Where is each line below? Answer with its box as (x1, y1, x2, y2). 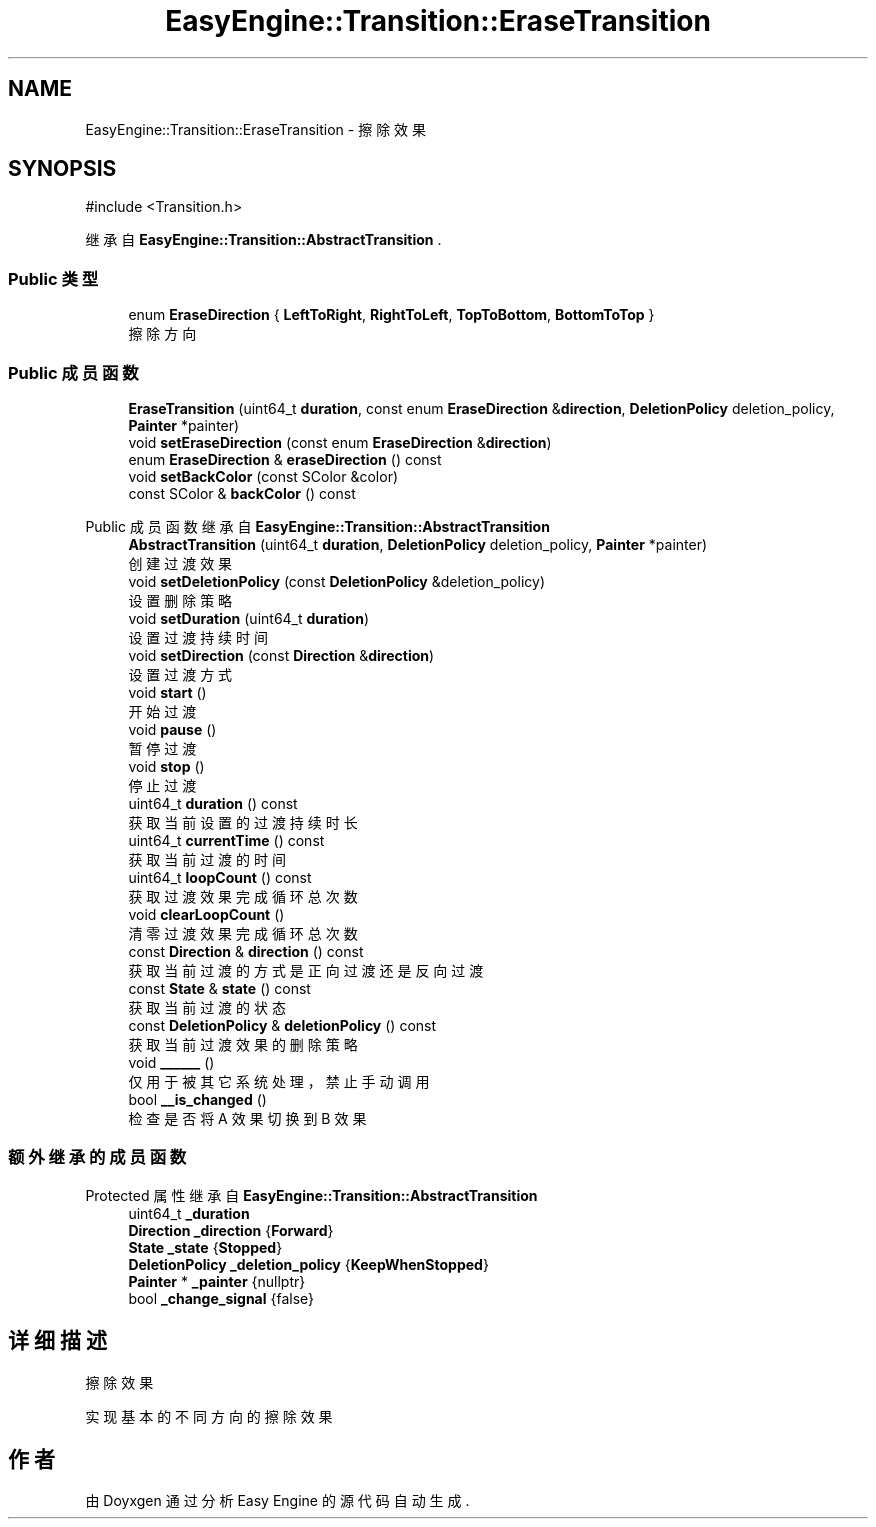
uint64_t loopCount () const (128, 868, 312, 886)
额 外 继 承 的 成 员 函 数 (8, 1147, 187, 1168)
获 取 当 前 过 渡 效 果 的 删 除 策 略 (128, 1035, 358, 1053)
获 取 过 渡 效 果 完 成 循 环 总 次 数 (128, 887, 358, 905)
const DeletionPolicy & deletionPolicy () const (128, 1016, 437, 1034)
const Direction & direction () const (128, 942, 364, 960)
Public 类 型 (8, 268, 99, 289)
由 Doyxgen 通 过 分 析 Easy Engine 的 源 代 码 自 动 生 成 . (85, 1492, 470, 1510)
